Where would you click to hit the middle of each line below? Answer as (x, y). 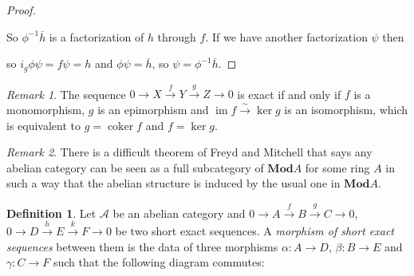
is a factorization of (97, 36)
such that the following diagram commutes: (159, 262)
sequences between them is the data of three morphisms (142, 246)
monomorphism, (46, 110)
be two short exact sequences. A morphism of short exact (255, 231)
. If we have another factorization (286, 36)
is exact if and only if (289, 94)
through (177, 36)
